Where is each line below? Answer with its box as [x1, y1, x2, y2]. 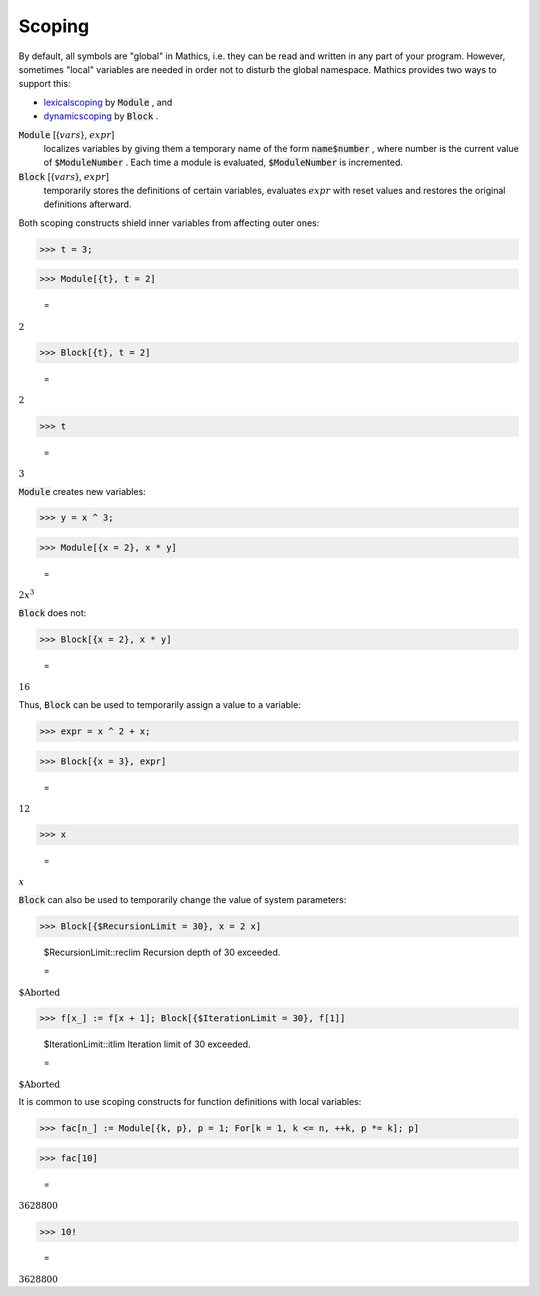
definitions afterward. [43, 198, 132, 210]
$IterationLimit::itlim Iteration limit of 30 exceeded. [43, 1038, 251, 1050]
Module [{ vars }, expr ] [18, 128, 115, 140]
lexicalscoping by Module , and [43, 96, 173, 108]
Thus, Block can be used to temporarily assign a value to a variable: [18, 698, 302, 710]
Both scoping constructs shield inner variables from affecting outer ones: [18, 216, 320, 229]
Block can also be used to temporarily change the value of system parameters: [18, 894, 347, 906]
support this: [18, 78, 71, 90]
